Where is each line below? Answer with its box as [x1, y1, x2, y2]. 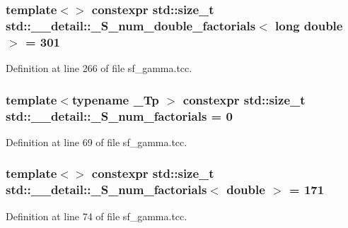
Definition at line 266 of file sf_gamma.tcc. [6, 61, 192, 76]
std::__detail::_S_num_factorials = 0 [6, 107, 233, 124]
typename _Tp [71, 90, 159, 108]
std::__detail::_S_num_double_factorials [6, 16, 256, 34]
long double [275, 16, 343, 34]
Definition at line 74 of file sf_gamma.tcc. [6, 208, 187, 223]
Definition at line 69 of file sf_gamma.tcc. [6, 134, 187, 149]
